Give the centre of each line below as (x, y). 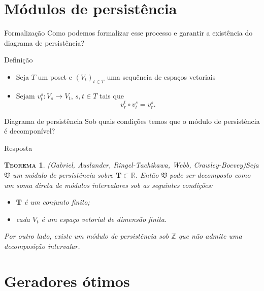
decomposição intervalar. (42, 246)
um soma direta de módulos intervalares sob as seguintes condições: (109, 185)
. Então (147, 174)
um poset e (55, 76)
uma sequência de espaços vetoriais (161, 76)
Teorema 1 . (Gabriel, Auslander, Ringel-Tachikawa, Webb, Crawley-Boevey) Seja (131, 165)
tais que (112, 95)
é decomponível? (30, 131)
